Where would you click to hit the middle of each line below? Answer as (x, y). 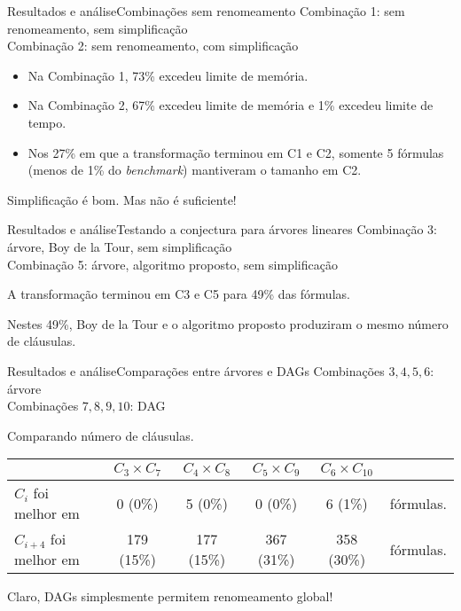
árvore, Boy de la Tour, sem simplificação (120, 246)
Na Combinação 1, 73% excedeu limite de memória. (168, 75)
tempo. (47, 122)
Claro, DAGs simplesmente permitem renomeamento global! (170, 596)
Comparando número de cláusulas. (101, 435)
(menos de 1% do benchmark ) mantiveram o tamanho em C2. (195, 170)
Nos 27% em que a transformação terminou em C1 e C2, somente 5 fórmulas (236, 152)
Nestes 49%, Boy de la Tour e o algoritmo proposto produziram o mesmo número (228, 323)
